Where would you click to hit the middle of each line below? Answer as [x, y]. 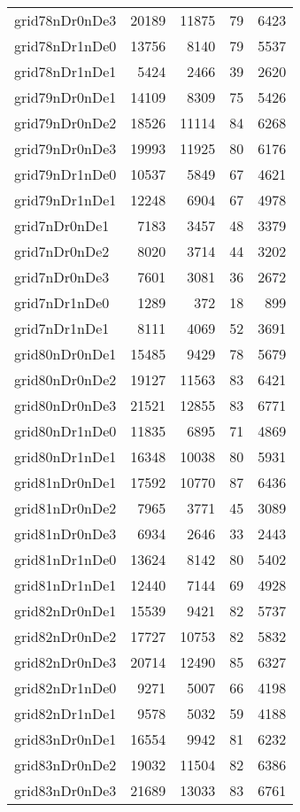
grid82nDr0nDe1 [65, 611]
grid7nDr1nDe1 [62, 328]
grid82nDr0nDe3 [65, 662]
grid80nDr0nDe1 [65, 354]
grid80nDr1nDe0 [65, 431]
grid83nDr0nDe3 [65, 790]
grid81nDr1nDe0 [65, 559]
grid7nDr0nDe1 [62, 225]
